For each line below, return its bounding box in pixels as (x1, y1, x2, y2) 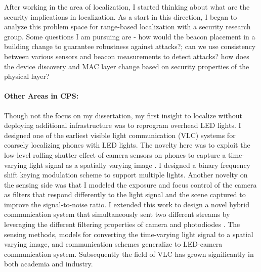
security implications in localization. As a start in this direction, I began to (4, 11, 237, 22)
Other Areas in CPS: (4, 90, 79, 101)
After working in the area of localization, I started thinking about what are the (4, 2, 250, 12)
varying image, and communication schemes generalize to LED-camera (4, 239, 223, 249)
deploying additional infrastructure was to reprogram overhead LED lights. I (4, 120, 241, 130)
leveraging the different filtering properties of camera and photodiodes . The (4, 219, 240, 230)
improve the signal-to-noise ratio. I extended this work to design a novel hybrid (4, 199, 250, 209)
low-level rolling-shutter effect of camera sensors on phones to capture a (4, 149, 226, 160)
